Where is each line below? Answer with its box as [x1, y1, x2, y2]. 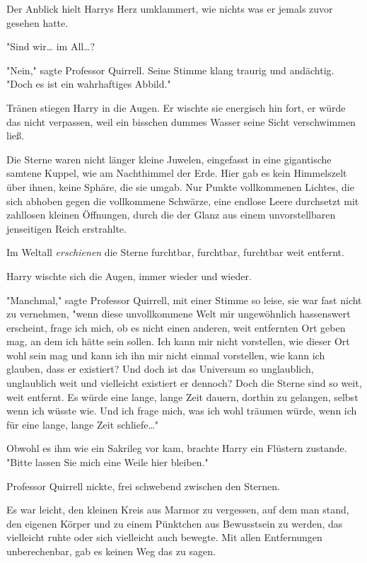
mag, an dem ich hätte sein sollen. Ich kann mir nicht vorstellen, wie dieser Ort [6, 334, 350, 349]
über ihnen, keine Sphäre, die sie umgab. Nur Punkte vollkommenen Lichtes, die [6, 179, 354, 194]
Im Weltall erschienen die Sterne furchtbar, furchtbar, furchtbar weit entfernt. [6, 245, 344, 260]
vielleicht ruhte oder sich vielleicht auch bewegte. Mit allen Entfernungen [6, 530, 322, 545]
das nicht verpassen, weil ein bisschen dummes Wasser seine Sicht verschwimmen [6, 114, 356, 129]
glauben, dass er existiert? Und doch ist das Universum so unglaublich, [6, 361, 314, 376]
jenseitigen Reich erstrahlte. [6, 221, 127, 236]
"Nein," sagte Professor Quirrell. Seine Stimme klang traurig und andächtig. [6, 62, 334, 77]
